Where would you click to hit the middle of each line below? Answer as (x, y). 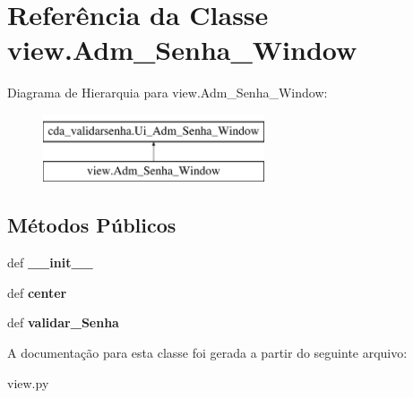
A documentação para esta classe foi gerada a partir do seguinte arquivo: (207, 353)
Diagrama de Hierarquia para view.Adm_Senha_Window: (168, 93)
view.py (28, 382)
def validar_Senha (63, 322)
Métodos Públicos (92, 225)
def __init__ (50, 263)
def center (37, 292)
